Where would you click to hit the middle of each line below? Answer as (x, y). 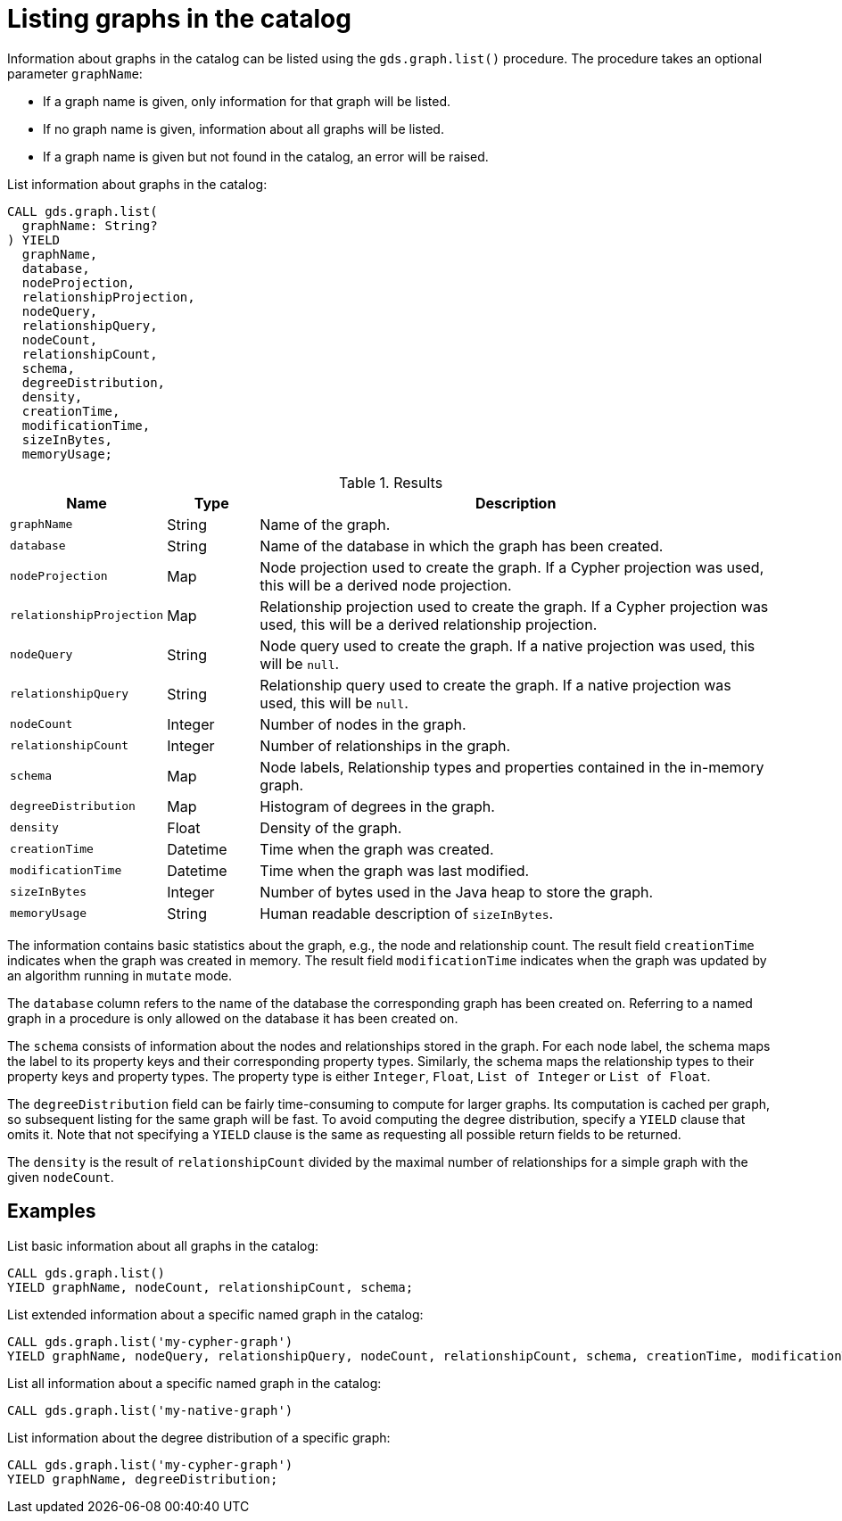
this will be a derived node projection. (386, 585)
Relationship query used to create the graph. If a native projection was (495, 685)
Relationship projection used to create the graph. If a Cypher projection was (514, 606)
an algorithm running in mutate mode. (120, 975)
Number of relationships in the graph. (385, 745)
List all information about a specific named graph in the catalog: (194, 1383)
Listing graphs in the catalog (179, 19)
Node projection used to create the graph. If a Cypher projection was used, (512, 567)
